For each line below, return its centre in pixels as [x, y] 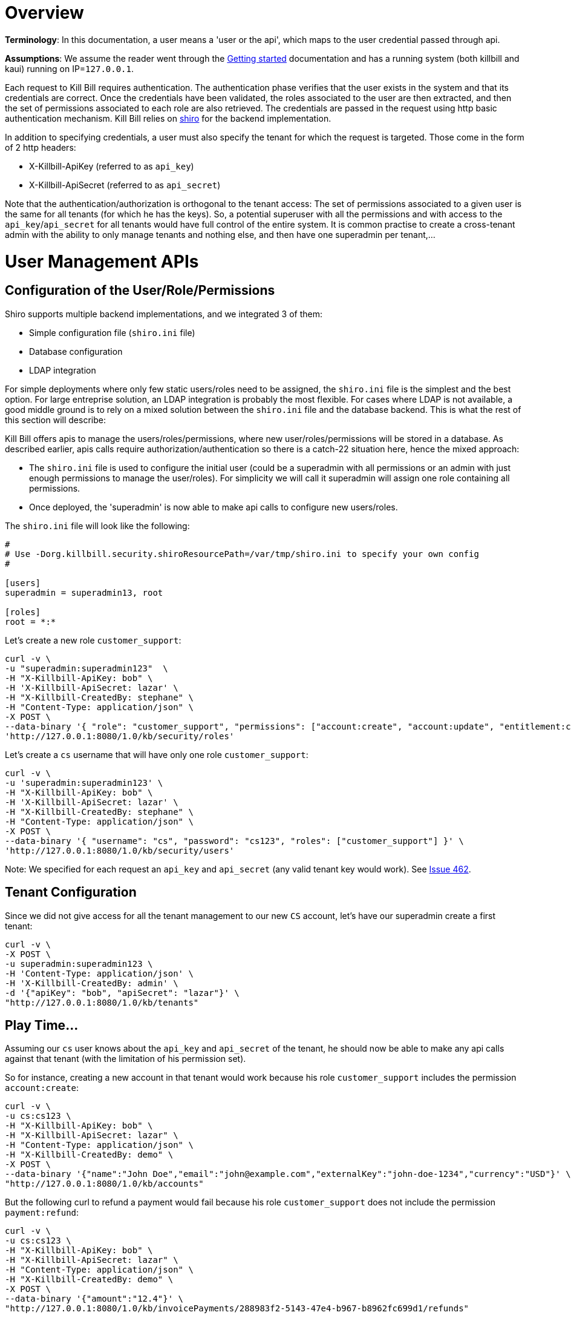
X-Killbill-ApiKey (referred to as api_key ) [112, 166]
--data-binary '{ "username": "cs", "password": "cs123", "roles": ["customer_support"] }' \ [234, 841]
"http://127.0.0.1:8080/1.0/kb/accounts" [104, 1184]
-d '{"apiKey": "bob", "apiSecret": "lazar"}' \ [122, 993]
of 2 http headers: [41, 147]
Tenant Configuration [71, 892]
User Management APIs [102, 261]
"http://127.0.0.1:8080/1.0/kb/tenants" [102, 1002]
